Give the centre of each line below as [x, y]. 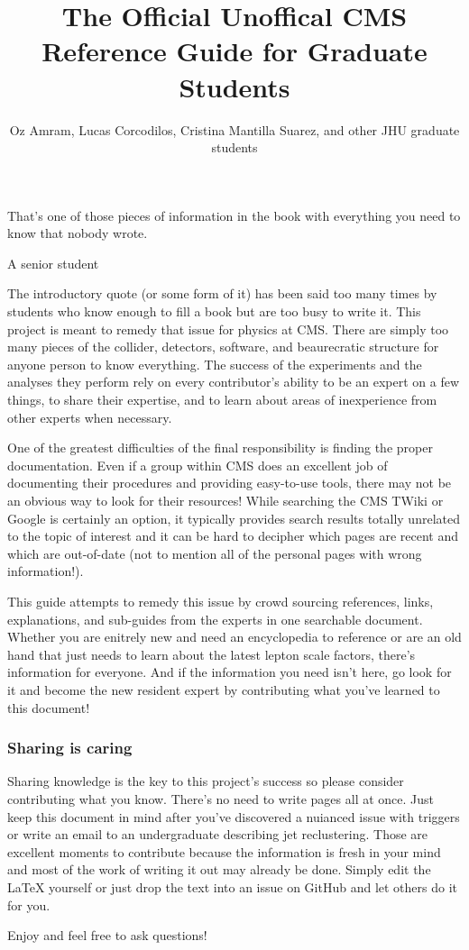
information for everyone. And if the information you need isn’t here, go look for [230, 672]
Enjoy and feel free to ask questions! [107, 935]
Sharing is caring [70, 748]
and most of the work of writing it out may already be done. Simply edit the [219, 869]
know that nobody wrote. [78, 233]
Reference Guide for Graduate [234, 51]
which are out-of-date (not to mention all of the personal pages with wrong [215, 553]
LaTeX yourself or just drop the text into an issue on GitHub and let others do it [233, 886]
